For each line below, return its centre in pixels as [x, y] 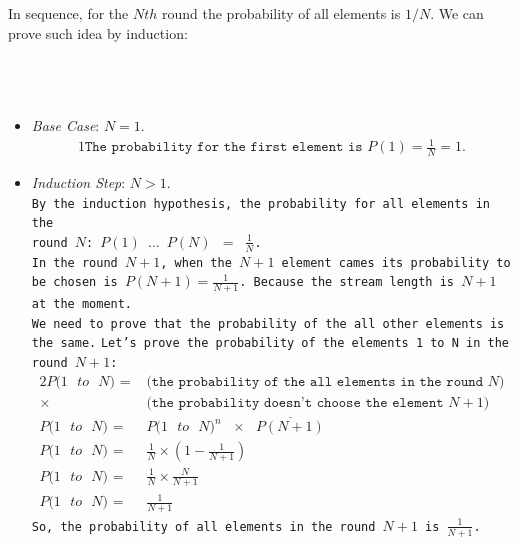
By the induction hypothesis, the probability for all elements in [260, 203]
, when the [196, 262]
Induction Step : [78, 181]
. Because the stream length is [346, 282]
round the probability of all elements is [281, 13]
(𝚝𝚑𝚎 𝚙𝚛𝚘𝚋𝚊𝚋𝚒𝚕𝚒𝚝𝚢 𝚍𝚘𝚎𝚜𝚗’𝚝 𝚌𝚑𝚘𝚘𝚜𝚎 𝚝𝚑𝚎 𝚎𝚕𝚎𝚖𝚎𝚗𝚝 [295, 402]
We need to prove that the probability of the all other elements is [268, 323]
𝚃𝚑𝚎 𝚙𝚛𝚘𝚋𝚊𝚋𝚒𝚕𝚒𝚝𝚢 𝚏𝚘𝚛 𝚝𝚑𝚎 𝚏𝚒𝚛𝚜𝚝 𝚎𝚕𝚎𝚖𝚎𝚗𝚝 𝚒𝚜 [223, 147]
